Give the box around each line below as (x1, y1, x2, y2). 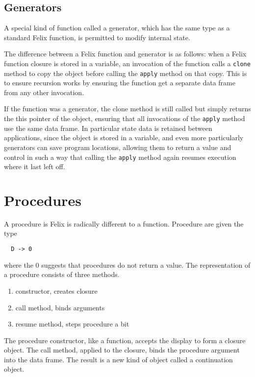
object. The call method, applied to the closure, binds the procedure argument (4, 345, 240, 355)
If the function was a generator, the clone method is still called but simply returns (4, 103, 251, 114)
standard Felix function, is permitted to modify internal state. (4, 32, 190, 42)
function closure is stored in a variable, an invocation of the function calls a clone (4, 58, 251, 68)
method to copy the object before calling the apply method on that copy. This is (4, 68, 247, 78)
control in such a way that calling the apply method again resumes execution (4, 151, 236, 162)
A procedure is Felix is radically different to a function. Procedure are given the (4, 218, 244, 228)
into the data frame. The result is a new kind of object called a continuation (4, 354, 233, 364)
